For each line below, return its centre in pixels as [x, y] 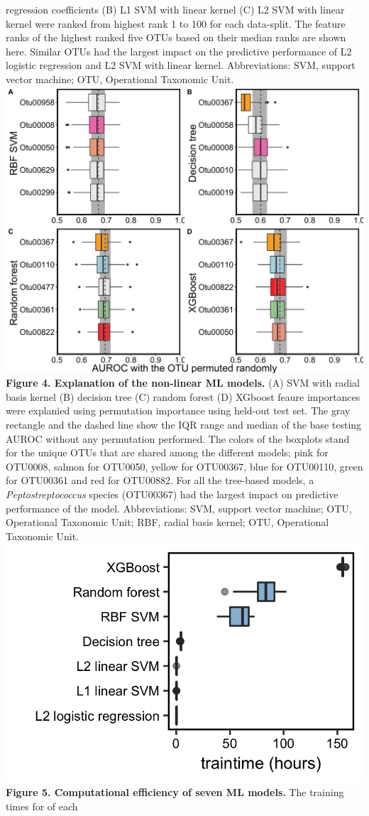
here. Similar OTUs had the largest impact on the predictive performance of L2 [179, 51]
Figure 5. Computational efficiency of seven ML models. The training [175, 791]
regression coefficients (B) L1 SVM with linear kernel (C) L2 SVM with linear [175, 9]
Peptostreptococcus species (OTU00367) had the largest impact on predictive [172, 494]
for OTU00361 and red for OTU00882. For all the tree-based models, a [160, 480]
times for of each [42, 806]
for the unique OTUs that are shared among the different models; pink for [167, 452]
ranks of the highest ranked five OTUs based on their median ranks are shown [176, 37]
